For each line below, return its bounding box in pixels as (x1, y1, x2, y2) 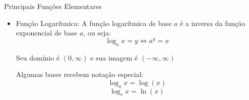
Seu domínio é (16, 52, 60, 62)
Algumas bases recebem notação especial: (16, 69, 144, 79)
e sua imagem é (90, 52, 138, 62)
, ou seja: (83, 27, 111, 38)
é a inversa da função (180, 17, 245, 28)
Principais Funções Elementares (4, 1, 102, 11)
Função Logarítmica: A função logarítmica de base (16, 17, 172, 28)
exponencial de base (16, 27, 78, 38)
